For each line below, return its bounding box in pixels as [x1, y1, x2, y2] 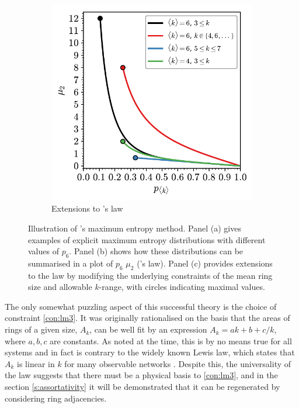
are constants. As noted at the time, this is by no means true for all [50, 334, 292, 347]
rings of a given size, [5, 323, 78, 336]
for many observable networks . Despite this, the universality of [64, 357, 291, 369]
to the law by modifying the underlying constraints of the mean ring [28, 269, 273, 281]
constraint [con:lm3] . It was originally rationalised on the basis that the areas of [5, 312, 290, 324]
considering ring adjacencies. [5, 392, 107, 404]
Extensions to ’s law [51, 202, 123, 215]
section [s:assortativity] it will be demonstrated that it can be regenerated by [5, 381, 280, 393]
